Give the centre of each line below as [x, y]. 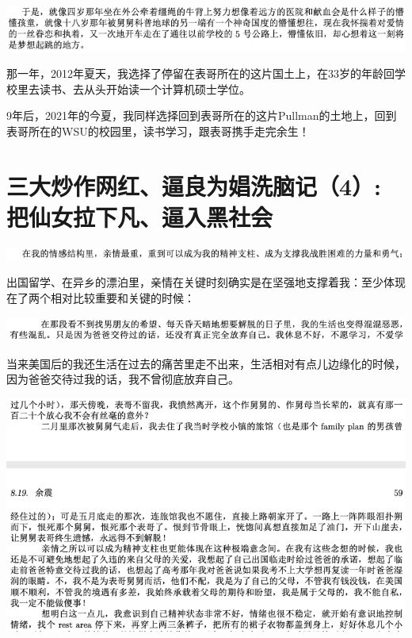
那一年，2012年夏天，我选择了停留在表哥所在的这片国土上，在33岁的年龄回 [200, 73]
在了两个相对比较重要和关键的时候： [101, 297]
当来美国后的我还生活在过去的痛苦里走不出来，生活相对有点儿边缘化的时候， [206, 363]
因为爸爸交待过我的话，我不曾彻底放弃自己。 [123, 379]
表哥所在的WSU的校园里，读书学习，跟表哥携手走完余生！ [158, 131]
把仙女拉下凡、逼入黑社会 [140, 216]
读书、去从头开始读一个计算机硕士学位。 [145, 88]
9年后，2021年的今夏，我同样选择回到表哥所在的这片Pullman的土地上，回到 [202, 115]
